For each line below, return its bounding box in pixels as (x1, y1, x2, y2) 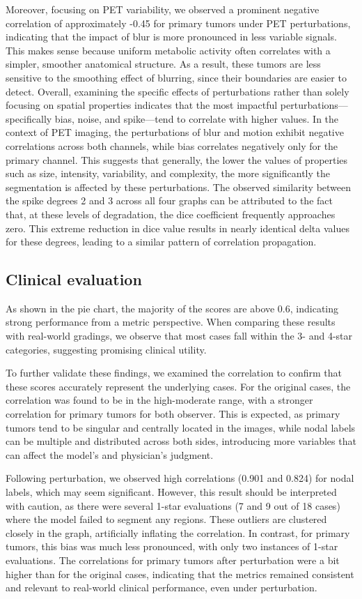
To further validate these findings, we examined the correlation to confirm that (6, 365, 342, 380)
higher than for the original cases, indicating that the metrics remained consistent (6, 566, 354, 581)
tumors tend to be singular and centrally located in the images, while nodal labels (6, 420, 356, 434)
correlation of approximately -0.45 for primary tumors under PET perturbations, (6, 15, 351, 30)
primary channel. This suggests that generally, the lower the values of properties (6, 152, 348, 167)
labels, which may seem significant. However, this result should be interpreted (6, 485, 337, 499)
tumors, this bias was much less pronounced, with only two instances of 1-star (6, 539, 338, 554)
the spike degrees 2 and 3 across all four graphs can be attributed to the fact (6, 193, 333, 208)
